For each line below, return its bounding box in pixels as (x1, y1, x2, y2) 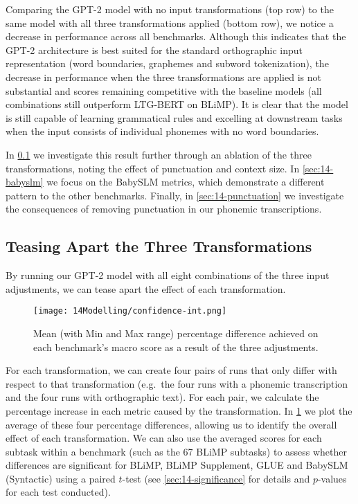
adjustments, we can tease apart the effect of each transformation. (6, 281, 286, 296)
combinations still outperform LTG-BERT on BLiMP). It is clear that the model (6, 97, 348, 111)
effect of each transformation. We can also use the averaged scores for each (6, 431, 322, 445)
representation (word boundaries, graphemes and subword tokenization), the (6, 56, 329, 71)
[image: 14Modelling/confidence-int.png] (33, 306, 227, 316)
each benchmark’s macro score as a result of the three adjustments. (33, 339, 319, 354)
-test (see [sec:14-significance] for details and (122, 471, 310, 485)
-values (317, 471, 347, 485)
